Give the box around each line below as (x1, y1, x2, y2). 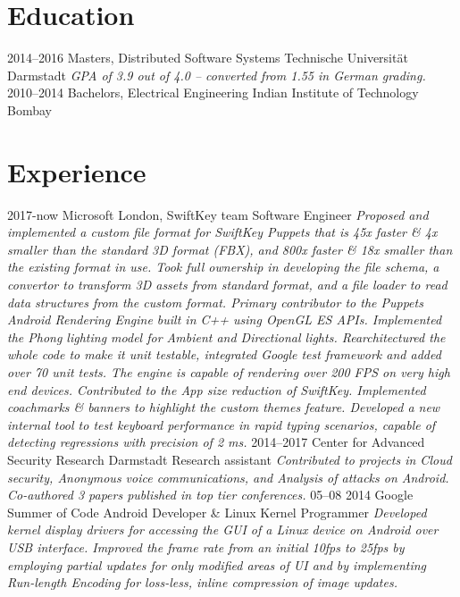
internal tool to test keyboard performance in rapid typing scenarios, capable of (7, 415, 436, 433)
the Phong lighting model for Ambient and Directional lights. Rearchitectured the (7, 327, 446, 346)
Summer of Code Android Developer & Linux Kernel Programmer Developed (7, 502, 427, 521)
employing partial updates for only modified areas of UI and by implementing (7, 555, 427, 574)
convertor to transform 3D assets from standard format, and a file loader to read (7, 275, 447, 293)
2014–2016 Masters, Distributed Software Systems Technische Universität (7, 48, 408, 67)
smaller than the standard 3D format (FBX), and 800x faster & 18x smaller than (7, 240, 453, 258)
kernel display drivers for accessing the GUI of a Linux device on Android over (7, 520, 439, 539)
